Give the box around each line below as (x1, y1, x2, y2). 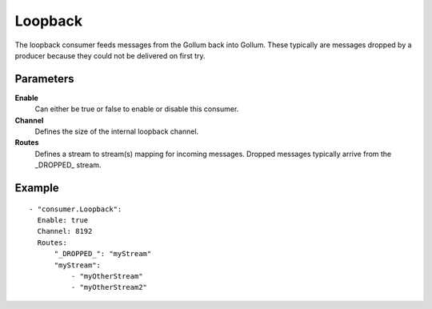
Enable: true (37, 215, 89, 224)
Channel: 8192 (37, 227, 93, 236)
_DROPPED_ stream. (34, 160, 102, 170)
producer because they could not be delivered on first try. (14, 50, 206, 60)
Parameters (14, 72, 74, 86)
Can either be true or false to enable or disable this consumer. (34, 104, 239, 114)
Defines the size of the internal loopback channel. (34, 126, 199, 136)
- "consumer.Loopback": (29, 204, 122, 214)
